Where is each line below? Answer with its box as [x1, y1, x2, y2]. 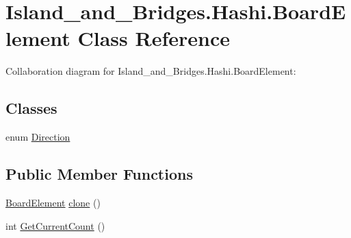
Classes [5, 97, 57, 119]
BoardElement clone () [5, 195, 101, 209]
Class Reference [77, 24, 230, 52]
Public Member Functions [5, 163, 193, 185]
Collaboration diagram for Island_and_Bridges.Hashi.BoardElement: [5, 64, 296, 78]
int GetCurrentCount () [5, 218, 105, 233]
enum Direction [5, 130, 70, 144]
